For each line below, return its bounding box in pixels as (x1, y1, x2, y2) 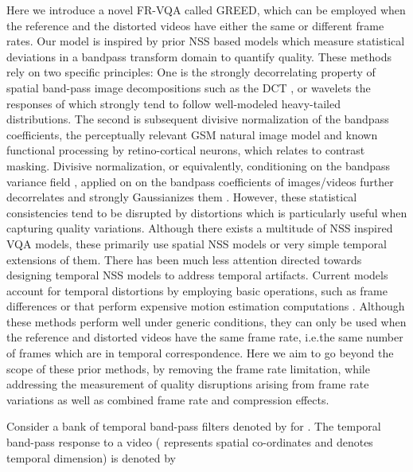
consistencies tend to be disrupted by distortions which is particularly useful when (6, 204, 407, 220)
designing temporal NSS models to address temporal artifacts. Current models (6, 267, 388, 283)
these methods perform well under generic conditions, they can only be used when (6, 313, 407, 330)
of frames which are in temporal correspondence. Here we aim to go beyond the (6, 345, 394, 361)
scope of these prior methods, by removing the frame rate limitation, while (6, 360, 370, 376)
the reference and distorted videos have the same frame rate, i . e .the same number (6, 329, 403, 345)
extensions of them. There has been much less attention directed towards (6, 251, 362, 267)
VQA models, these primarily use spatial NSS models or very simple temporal (6, 235, 387, 252)
